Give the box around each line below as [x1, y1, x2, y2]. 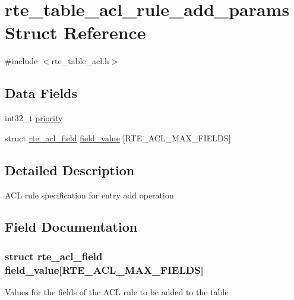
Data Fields [5, 84, 78, 102]
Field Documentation [5, 217, 138, 236]
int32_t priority [5, 112, 63, 124]
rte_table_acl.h [51, 55, 109, 67]
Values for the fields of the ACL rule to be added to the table [5, 286, 229, 298]
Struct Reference [5, 20, 146, 45]
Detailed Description [5, 160, 135, 179]
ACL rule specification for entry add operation [5, 188, 174, 201]
